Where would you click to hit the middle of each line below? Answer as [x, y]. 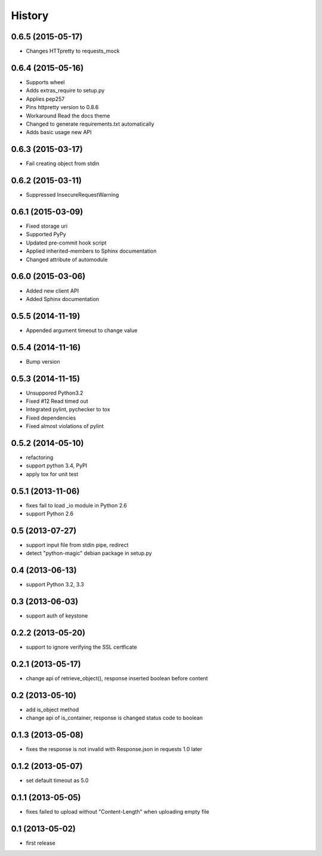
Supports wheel [45, 82]
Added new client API [52, 291]
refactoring [40, 458]
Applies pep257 [45, 99]
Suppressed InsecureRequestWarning [72, 195]
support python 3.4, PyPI [57, 466]
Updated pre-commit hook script [66, 243]
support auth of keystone [57, 616]
